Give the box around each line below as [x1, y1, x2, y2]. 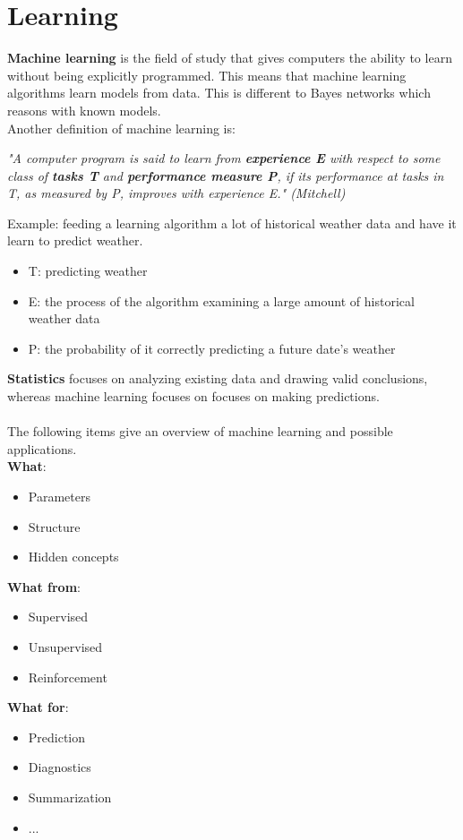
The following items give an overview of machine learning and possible [7, 422, 393, 441]
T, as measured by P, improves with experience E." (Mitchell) [7, 184, 346, 202]
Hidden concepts [28, 547, 119, 566]
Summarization [28, 787, 112, 806]
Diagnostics [28, 758, 91, 776]
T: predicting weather [28, 261, 148, 280]
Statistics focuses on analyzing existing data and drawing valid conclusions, [7, 369, 428, 388]
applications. [7, 439, 77, 458]
